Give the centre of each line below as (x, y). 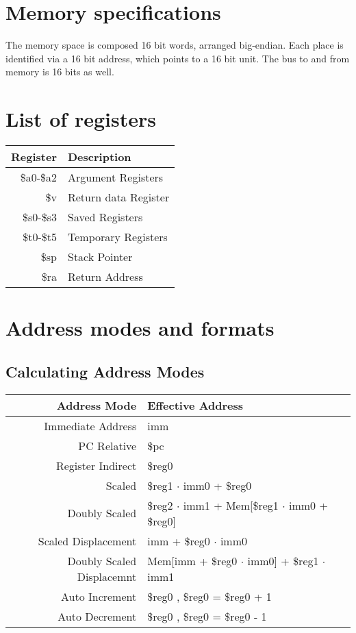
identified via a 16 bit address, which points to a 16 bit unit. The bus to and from (178, 58)
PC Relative (107, 445)
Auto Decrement (97, 616)
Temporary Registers (117, 237)
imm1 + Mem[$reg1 (231, 505)
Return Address (105, 277)
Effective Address (195, 405)
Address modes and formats (140, 328)
